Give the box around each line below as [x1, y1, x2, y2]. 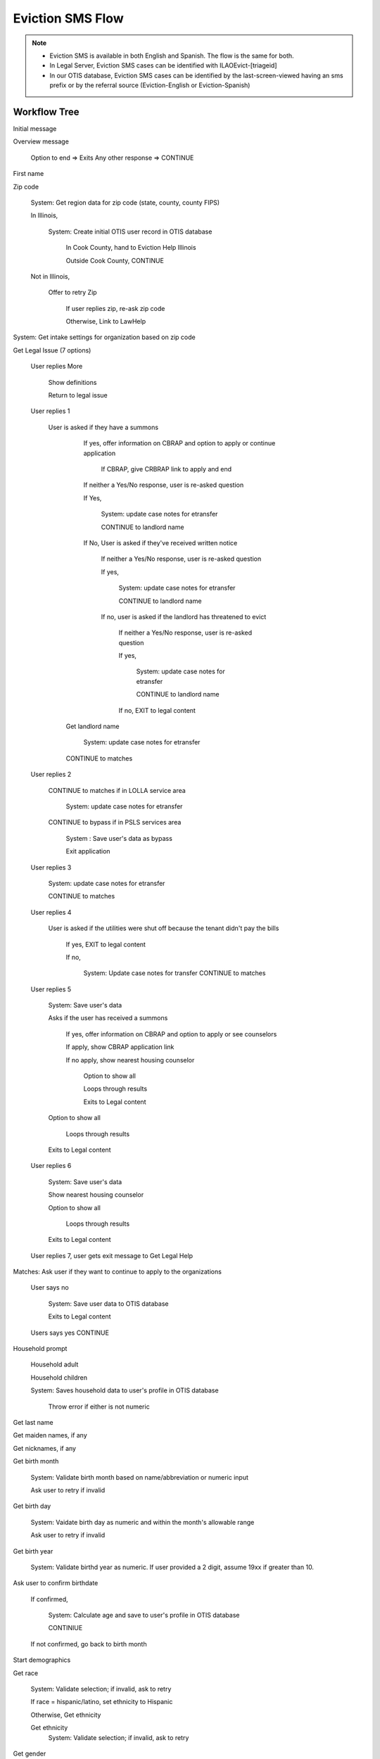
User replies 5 [30, 985, 72, 993]
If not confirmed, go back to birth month [30, 1639, 147, 1648]
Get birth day [13, 1502, 51, 1511]
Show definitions [48, 378, 97, 386]
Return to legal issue [48, 391, 108, 400]
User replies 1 [30, 407, 70, 415]
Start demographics [13, 1656, 71, 1664]
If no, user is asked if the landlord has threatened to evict [101, 612, 267, 621]
